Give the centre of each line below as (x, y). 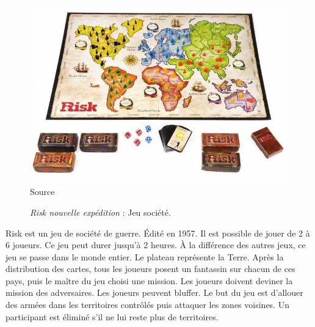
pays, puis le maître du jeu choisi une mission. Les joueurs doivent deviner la (149, 280)
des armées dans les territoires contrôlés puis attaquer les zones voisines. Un (147, 305)
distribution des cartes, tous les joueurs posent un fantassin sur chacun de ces (150, 269)
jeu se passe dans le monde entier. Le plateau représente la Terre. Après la (145, 256)
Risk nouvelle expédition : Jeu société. (100, 212)
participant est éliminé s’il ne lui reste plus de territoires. (112, 316)
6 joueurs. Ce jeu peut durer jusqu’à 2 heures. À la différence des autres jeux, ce (156, 245)
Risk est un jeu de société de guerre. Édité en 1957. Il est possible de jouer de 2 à (158, 233)
